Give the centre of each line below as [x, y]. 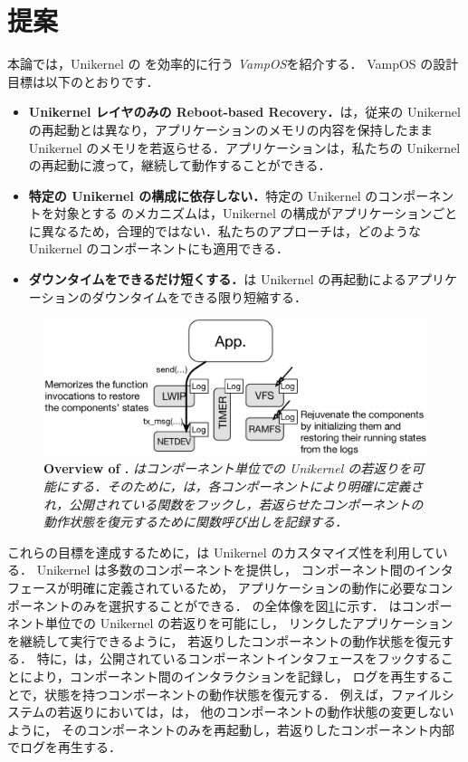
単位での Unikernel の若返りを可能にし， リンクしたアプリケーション [249, 623]
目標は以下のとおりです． [83, 81]
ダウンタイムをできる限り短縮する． [199, 296]
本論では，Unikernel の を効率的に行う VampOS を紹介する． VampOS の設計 [233, 64]
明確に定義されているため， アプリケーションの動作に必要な [249, 587]
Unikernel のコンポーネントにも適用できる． [158, 248]
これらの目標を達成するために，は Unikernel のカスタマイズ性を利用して [221, 552]
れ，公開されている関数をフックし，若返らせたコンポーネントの [234, 504]
